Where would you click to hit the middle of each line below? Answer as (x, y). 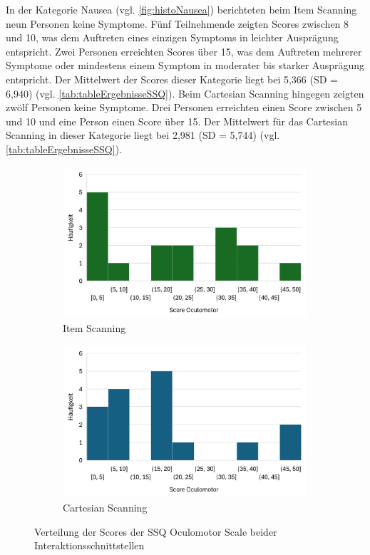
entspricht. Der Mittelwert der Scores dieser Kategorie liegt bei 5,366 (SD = (172, 79)
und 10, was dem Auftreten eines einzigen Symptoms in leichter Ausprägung (172, 37)
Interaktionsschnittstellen (89, 545)
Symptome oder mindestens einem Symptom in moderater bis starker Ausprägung (185, 65)
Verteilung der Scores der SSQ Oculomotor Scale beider (156, 531)
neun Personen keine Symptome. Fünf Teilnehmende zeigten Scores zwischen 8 (178, 23)
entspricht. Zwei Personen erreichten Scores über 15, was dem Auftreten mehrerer (184, 51)
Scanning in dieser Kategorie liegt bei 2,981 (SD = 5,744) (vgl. (143, 135)
